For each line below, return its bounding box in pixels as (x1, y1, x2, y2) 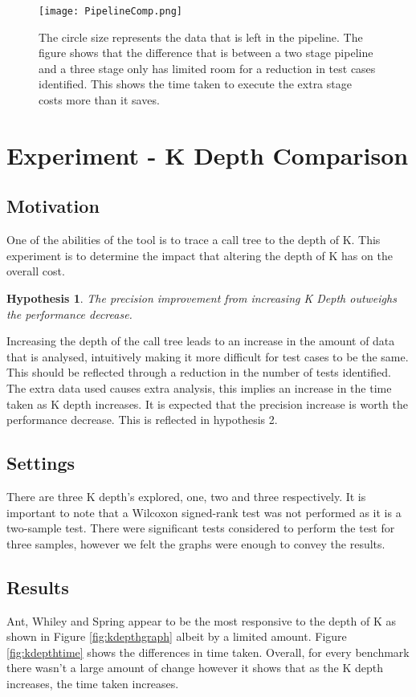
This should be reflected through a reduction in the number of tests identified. (6, 364, 391, 381)
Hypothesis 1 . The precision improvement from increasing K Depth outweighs (6, 289, 397, 306)
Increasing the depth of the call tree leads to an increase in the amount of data (6, 332, 395, 349)
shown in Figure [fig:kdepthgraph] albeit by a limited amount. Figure (6, 628, 347, 645)
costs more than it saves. (39, 92, 160, 108)
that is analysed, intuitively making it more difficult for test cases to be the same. (6, 348, 409, 365)
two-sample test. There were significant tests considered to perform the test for (6, 520, 395, 536)
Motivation (6, 194, 100, 218)
